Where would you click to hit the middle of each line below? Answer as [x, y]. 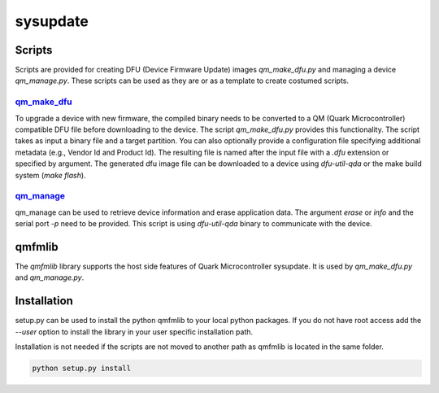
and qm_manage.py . [50, 277]
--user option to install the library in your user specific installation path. [134, 332]
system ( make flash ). [50, 175]
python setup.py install [82, 369]
